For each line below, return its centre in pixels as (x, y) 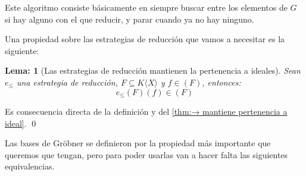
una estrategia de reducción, (67, 82)
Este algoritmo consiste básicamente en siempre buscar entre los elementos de (146, 7)
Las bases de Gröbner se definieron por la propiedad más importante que (138, 143)
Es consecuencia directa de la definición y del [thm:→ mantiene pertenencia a (146, 111)
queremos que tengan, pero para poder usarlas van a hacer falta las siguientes (146, 154)
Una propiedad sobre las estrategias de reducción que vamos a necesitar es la (145, 39)
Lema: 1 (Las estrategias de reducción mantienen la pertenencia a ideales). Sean (153, 70)
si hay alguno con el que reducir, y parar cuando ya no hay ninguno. (129, 19)
